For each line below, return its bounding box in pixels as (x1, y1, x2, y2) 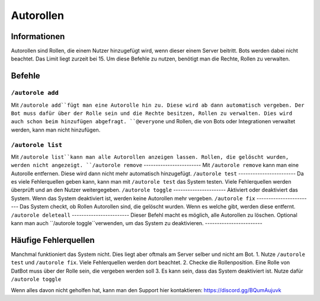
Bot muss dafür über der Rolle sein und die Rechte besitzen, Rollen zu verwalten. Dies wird (11, 110, 293, 117)
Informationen (11, 31, 65, 41)
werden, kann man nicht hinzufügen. (11, 126, 101, 133)
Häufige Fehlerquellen (11, 235, 95, 245)
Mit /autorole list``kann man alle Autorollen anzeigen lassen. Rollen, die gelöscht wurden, (11, 153, 289, 160)
